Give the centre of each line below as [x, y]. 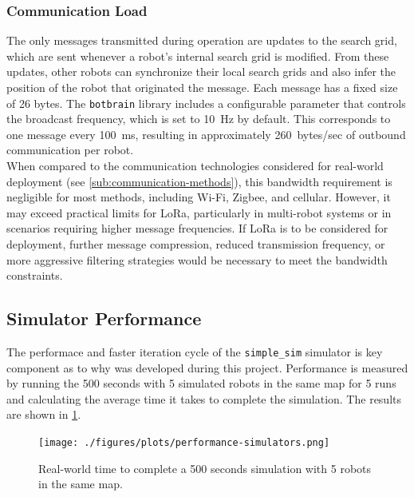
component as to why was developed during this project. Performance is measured [207, 367]
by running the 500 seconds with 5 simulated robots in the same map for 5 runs [201, 383]
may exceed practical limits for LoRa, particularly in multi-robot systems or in [199, 212]
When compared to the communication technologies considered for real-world [195, 166]
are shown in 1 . [44, 414]
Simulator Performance [104, 318]
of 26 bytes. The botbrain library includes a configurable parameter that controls [206, 103]
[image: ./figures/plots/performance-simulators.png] [184, 443]
